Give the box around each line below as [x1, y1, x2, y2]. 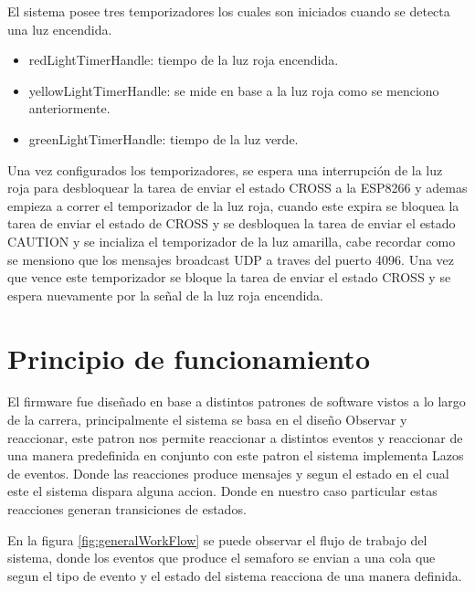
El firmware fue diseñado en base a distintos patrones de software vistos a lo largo [7, 392, 466, 411]
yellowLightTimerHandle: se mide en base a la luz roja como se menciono [28, 80, 439, 100]
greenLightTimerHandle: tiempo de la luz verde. [28, 129, 299, 148]
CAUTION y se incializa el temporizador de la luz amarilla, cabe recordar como [7, 231, 456, 250]
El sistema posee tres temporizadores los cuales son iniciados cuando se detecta [7, 2, 450, 20]
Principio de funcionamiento [7, 339, 370, 376]
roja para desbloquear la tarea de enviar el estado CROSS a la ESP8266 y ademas [7, 178, 468, 197]
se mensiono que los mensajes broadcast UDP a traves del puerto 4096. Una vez [7, 249, 455, 269]
